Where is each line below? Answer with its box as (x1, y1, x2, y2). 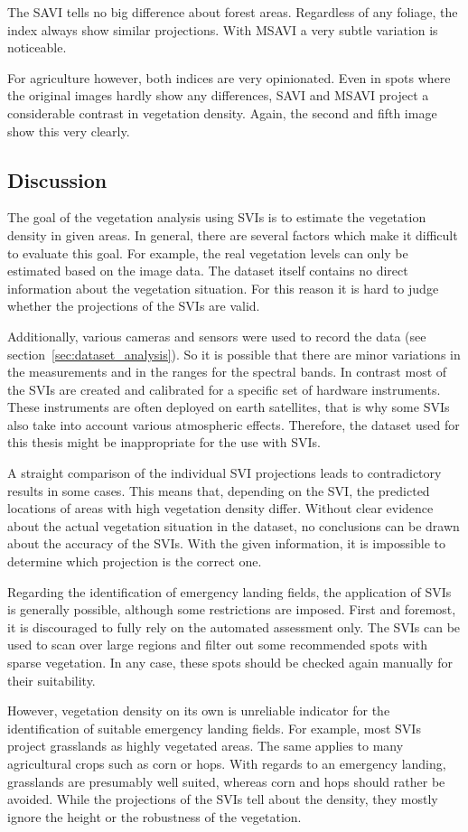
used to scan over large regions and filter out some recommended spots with (7, 635, 427, 654)
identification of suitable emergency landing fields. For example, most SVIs (7, 718, 421, 737)
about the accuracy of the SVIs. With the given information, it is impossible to (7, 534, 445, 553)
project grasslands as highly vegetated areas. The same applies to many (7, 736, 404, 755)
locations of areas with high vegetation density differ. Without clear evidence (7, 499, 434, 518)
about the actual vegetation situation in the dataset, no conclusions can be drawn (7, 516, 460, 535)
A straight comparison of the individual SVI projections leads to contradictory (7, 463, 442, 482)
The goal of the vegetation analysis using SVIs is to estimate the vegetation (7, 208, 426, 227)
